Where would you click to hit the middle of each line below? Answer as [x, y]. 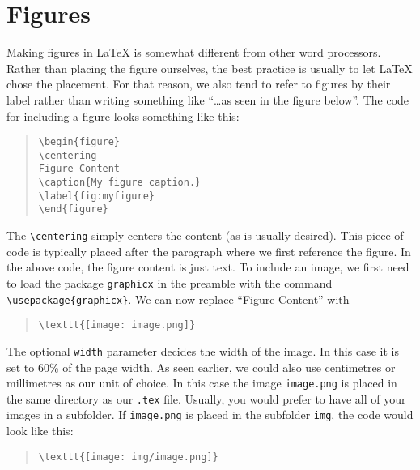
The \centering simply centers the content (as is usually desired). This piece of [205, 235]
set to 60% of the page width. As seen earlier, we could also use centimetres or [201, 367]
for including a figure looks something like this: [123, 115]
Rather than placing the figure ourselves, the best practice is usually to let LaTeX [210, 68]
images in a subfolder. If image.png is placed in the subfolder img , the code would [210, 414]
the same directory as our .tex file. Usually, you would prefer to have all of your [206, 398]
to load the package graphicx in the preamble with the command [170, 282]
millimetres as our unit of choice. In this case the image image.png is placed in [202, 383]
